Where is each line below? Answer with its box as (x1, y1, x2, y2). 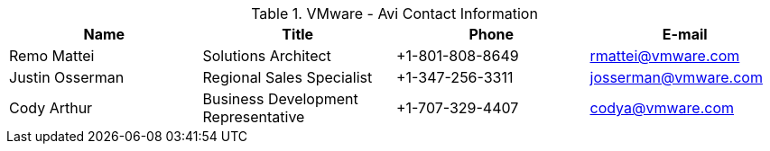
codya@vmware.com (589, 99, 734, 117)
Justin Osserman (9, 68, 125, 86)
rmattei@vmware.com (589, 47, 740, 65)
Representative (202, 108, 305, 126)
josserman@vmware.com (589, 68, 763, 86)
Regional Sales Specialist (202, 68, 373, 86)
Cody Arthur (9, 99, 93, 117)
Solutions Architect (202, 47, 331, 65)
